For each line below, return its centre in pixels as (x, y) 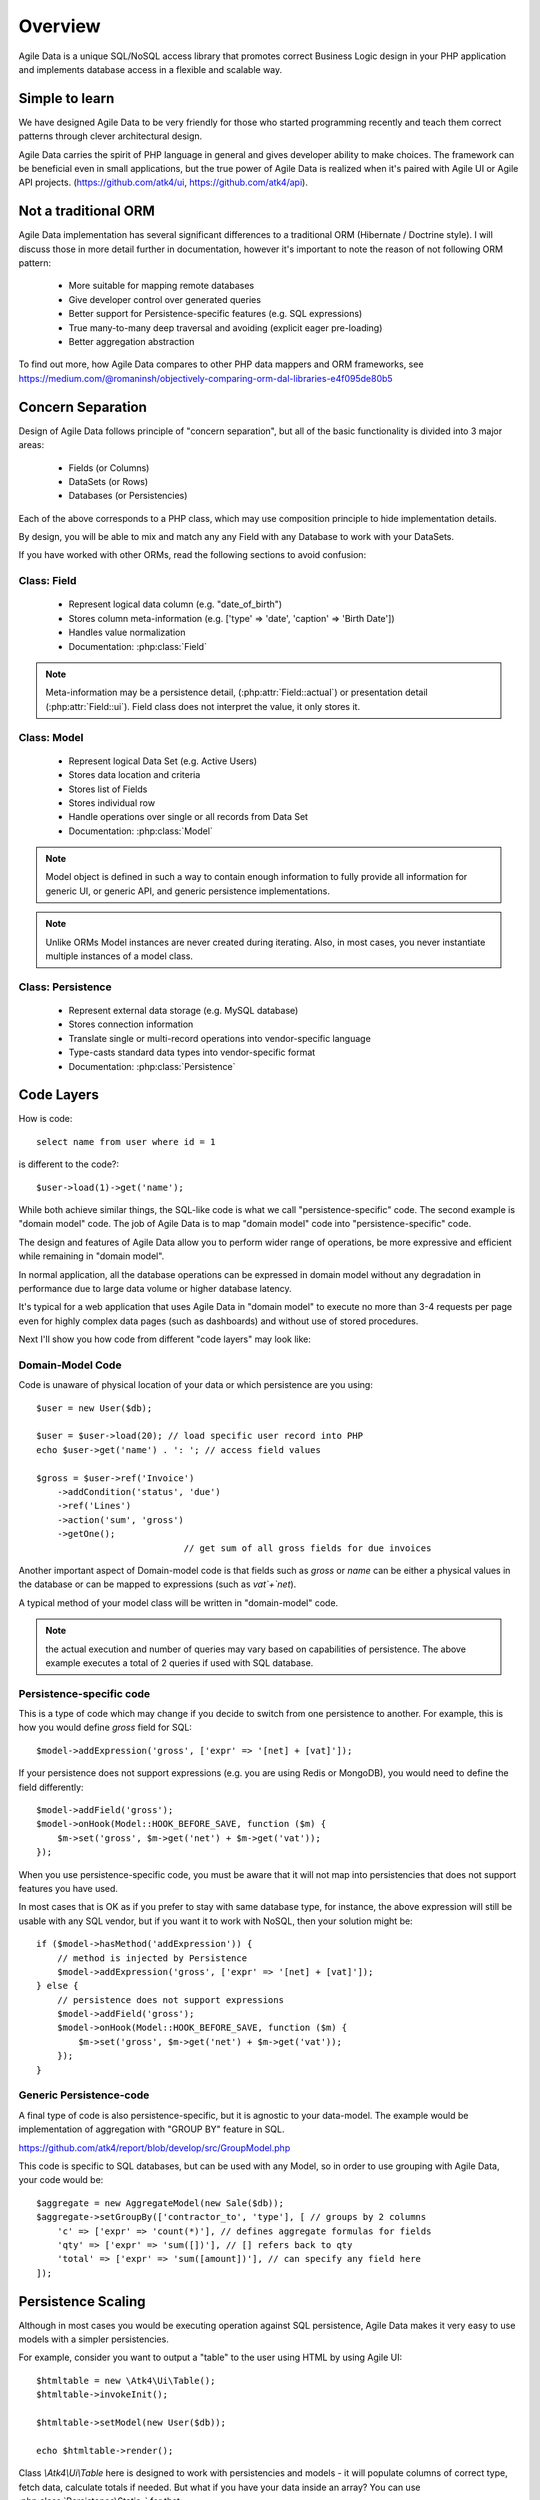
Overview (59, 26)
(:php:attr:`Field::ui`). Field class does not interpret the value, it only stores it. (202, 706)
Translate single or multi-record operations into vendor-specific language (220, 1038)
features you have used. (68, 1888)
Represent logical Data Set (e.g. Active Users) (162, 761)
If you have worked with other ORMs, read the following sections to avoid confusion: (192, 555)
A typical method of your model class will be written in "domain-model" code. (178, 1602)
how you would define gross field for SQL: (105, 1727)
